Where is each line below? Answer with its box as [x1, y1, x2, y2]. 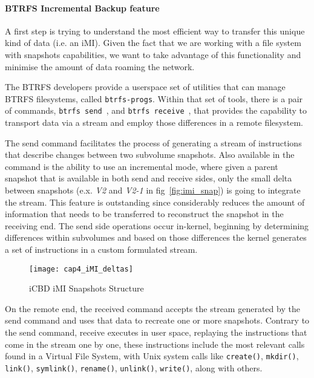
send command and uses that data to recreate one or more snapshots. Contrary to [5, 314, 310, 327]
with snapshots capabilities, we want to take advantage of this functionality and [5, 48, 301, 60]
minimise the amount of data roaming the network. [5, 60, 195, 73]
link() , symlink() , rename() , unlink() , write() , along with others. [5, 361, 263, 374]
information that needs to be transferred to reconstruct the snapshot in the [5, 207, 284, 220]
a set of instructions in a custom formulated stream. [5, 243, 198, 256]
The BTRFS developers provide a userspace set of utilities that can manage [5, 80, 286, 93]
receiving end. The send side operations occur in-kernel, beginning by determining [5, 219, 309, 232]
